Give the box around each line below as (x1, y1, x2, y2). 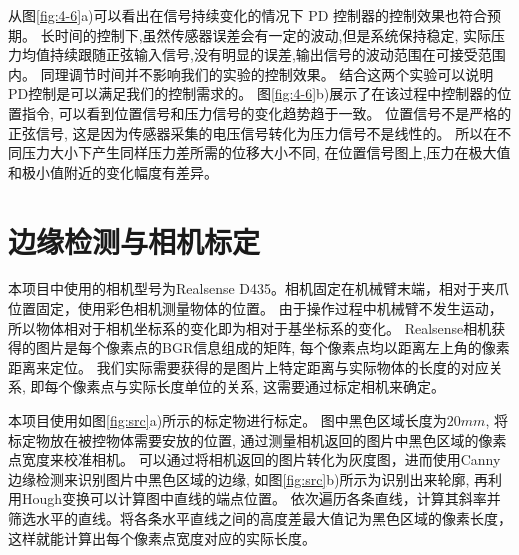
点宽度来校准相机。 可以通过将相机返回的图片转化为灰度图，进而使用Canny (8, 449, 501, 470)
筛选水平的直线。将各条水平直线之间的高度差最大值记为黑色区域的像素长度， (8, 508, 512, 528)
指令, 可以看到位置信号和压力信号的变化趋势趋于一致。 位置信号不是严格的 (21, 102, 512, 123)
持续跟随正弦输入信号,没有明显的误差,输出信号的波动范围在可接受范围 (49, 44, 506, 65)
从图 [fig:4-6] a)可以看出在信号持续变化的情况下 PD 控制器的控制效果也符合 (8, 5, 488, 25)
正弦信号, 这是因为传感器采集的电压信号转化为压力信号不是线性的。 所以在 (8, 122, 498, 143)
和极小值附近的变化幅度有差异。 (8, 161, 218, 182)
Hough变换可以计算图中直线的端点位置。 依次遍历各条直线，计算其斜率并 (21, 488, 501, 509)
